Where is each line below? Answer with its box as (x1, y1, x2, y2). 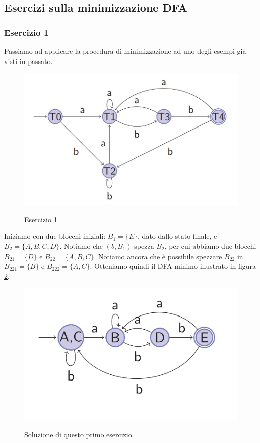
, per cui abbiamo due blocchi (164, 240, 256, 251)
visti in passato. (4, 55, 53, 66)
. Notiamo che (59, 240, 103, 251)
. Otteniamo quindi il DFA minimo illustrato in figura (90, 261, 256, 271)
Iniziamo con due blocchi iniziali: (4, 231, 106, 241)
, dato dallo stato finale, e (138, 231, 217, 241)
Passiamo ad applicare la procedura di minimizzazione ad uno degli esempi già (4, 46, 246, 56)
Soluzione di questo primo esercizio (24, 429, 132, 439)
